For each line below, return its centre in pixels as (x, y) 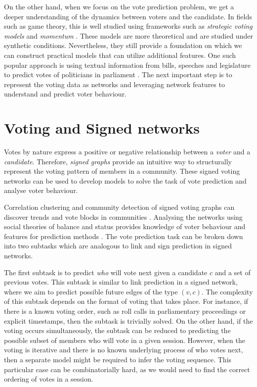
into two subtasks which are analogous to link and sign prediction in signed (118, 246)
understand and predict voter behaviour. (65, 94)
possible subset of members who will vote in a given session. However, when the (125, 340)
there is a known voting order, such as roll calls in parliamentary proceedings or (125, 311)
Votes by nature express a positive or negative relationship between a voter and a (127, 152)
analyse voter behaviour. (41, 190)
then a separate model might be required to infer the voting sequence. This (118, 359)
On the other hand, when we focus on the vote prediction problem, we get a (119, 6)
